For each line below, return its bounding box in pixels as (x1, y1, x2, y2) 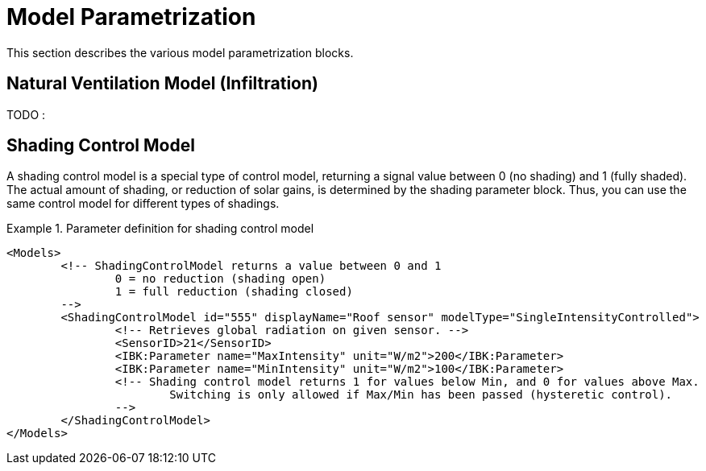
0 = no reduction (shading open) (114, 272, 326, 286)
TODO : (6, 107, 46, 122)
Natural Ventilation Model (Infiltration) (6, 73, 318, 94)
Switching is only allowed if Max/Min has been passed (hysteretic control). (169, 388, 673, 402)
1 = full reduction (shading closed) (114, 285, 353, 299)
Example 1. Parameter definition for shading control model (6, 221, 314, 236)
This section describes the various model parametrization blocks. (6, 45, 354, 60)
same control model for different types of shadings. (6, 196, 280, 211)
